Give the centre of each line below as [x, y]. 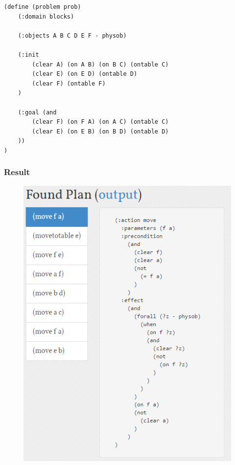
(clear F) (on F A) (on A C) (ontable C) [100, 122]
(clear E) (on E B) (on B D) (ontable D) [100, 131]
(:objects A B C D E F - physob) [72, 35]
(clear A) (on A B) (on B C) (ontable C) [100, 64]
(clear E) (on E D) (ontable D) [85, 74]
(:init [28, 55]
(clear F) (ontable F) [69, 83]
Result [17, 172]
